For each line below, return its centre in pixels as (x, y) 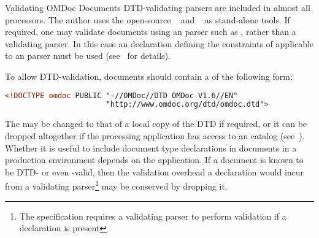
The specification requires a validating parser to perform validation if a (153, 216)
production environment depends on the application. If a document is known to (154, 160)
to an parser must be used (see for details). (88, 56)
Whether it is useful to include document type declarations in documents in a (151, 148)
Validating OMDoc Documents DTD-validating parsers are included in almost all (158, 7)
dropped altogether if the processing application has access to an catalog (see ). (155, 135)
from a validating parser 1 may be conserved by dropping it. (116, 185)
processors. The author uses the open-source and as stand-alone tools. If (148, 19)
